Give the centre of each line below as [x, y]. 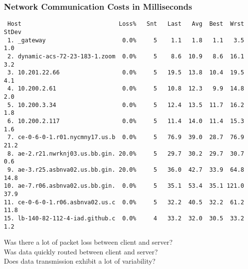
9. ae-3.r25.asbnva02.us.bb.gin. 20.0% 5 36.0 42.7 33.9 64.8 [126, 170]
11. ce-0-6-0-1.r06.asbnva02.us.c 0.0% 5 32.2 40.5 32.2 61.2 [124, 202]
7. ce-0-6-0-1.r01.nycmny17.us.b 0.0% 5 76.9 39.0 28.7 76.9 [126, 137]
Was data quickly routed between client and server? [81, 251]
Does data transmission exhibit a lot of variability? [80, 261]
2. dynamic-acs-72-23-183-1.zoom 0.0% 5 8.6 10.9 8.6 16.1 [126, 56]
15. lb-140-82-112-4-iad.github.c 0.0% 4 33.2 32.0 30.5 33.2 [124, 218]
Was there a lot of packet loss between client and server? [88, 242]
